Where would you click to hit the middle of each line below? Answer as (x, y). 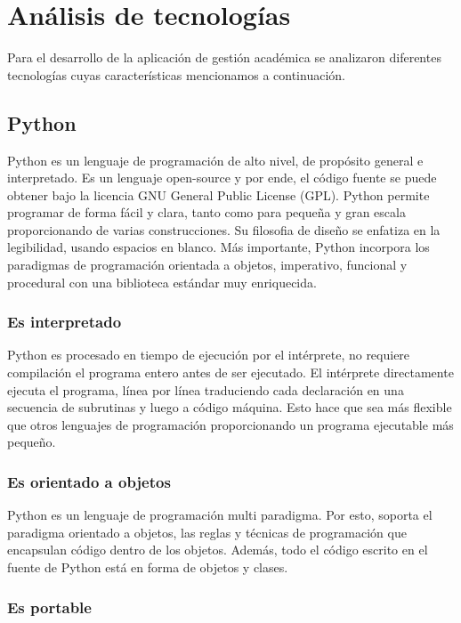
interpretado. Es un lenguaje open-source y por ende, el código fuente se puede (222, 178)
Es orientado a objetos (89, 481)
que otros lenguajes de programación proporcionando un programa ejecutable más (230, 424)
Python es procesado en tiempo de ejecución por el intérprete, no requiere (209, 355)
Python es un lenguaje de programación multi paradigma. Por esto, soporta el (220, 515)
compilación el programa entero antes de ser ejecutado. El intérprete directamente (230, 372)
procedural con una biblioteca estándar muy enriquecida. (162, 282)
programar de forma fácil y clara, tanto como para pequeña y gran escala (206, 212)
